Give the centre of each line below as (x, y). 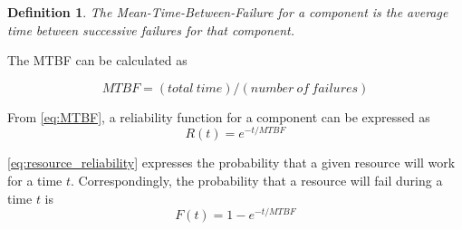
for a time (35, 181)
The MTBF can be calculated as (97, 60)
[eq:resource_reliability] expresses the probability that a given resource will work (231, 163)
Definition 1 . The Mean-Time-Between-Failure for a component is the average (228, 12)
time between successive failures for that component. (151, 29)
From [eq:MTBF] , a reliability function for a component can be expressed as (219, 116)
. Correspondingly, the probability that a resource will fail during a (257, 181)
